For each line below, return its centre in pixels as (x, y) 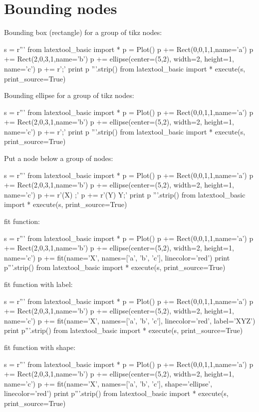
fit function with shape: (40, 347)
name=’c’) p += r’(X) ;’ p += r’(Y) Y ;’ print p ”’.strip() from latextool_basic (125, 194)
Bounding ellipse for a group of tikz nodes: (69, 95)
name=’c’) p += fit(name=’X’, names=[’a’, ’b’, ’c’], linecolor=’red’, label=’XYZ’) (130, 320)
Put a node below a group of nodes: (59, 158)
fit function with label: (38, 284)
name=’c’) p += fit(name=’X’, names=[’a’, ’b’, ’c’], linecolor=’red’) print (117, 257)
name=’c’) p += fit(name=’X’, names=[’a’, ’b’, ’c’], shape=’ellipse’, (108, 383)
